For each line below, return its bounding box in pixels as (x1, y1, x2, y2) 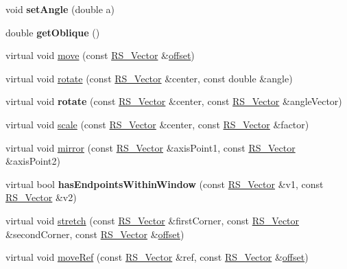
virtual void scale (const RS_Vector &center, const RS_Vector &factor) (5, 117, 309, 131)
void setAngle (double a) (5, 2, 115, 16)
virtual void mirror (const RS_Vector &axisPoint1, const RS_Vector (5, 140, 296, 154)
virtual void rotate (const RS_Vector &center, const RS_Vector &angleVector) (5, 94, 342, 108)
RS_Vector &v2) (5, 190, 77, 204)
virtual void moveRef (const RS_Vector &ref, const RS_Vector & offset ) (5, 250, 309, 264)
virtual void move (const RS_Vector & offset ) (5, 48, 195, 62)
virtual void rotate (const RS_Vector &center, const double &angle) (5, 71, 293, 85)
